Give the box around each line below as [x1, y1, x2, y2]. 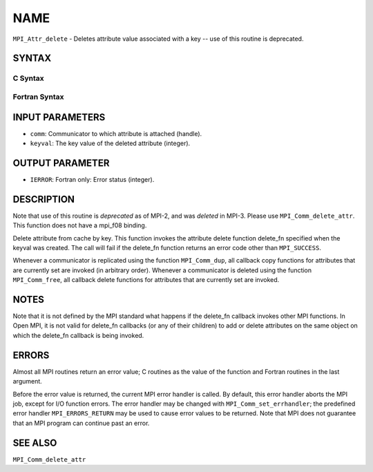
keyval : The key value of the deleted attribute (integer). [30, 139, 191, 147]
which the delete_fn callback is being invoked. [12, 331, 144, 339]
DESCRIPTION [12, 193, 75, 205]
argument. [12, 377, 43, 386]
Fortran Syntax [12, 92, 64, 102]
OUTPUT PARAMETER [12, 157, 110, 169]
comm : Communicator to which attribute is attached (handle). [30, 129, 202, 138]
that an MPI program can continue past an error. [12, 419, 150, 427]
